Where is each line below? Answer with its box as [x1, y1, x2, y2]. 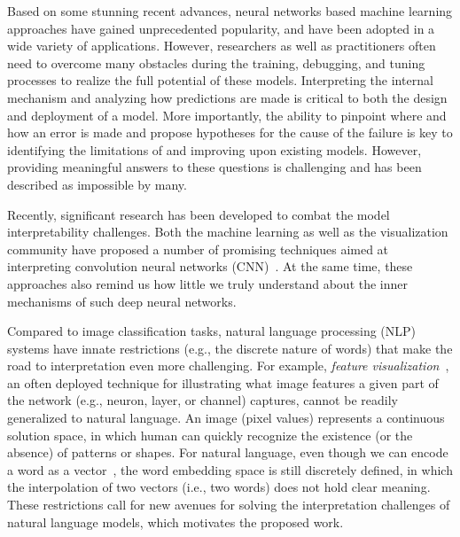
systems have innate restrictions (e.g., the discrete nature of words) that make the [7, 339, 453, 357]
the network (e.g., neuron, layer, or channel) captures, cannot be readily [7, 391, 398, 409]
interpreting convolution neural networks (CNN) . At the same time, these [7, 257, 413, 276]
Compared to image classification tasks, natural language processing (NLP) [7, 322, 417, 340]
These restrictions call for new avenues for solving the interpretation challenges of [7, 495, 450, 514]
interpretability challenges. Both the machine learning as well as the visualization [7, 222, 448, 241]
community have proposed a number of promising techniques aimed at [7, 239, 389, 258]
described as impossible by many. [7, 175, 187, 193]
